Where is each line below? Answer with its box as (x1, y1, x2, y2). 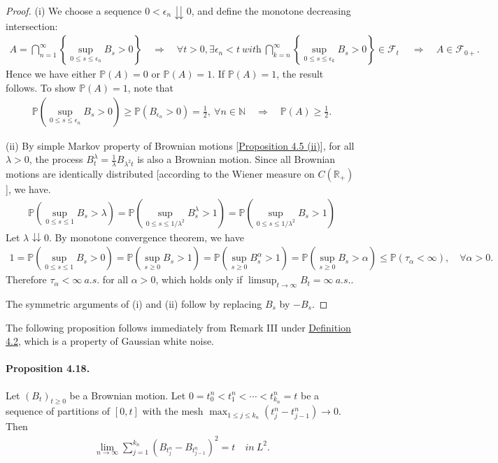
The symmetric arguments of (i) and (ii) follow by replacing (6, 297, 262, 311)
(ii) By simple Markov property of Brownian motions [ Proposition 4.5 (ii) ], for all (6, 138, 355, 152)
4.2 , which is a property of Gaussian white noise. (6, 334, 215, 348)
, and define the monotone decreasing (191, 3, 351, 17)
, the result (276, 66, 324, 81)
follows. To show (6, 80, 76, 94)
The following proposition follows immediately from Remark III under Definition (6, 320, 351, 334)
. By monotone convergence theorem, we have (48, 229, 244, 244)
